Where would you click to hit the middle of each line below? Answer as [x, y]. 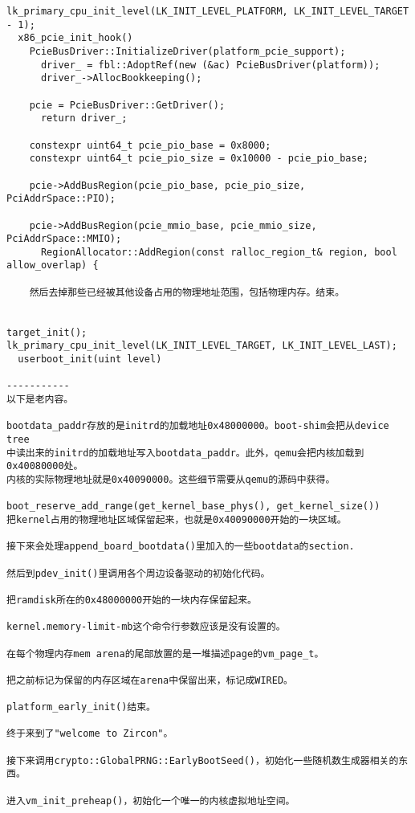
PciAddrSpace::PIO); [61, 199]
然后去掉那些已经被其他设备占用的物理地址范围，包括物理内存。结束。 [187, 292]
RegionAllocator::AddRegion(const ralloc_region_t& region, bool [219, 252]
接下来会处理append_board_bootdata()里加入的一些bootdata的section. [181, 547]
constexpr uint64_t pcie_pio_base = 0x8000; [150, 145]
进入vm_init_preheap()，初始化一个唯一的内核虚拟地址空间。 [151, 801]
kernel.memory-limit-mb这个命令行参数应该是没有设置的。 [146, 627]
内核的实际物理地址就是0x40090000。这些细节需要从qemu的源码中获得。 [171, 479]
